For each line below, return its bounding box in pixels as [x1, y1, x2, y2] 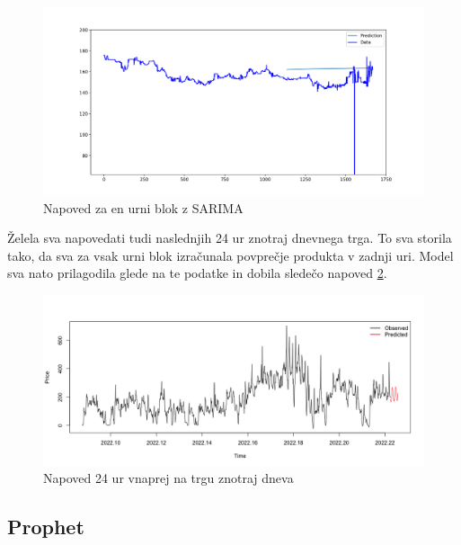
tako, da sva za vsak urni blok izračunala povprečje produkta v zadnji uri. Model [7, 246, 454, 264]
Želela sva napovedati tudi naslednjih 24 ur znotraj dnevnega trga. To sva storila [7, 228, 452, 247]
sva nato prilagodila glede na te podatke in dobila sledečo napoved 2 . [7, 264, 387, 282]
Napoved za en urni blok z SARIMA [43, 198, 244, 217]
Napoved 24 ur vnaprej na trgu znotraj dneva [43, 469, 294, 487]
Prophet [7, 513, 84, 541]
